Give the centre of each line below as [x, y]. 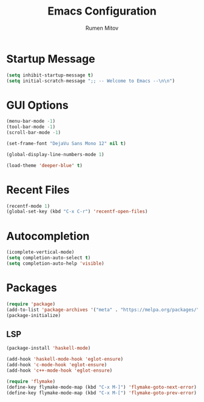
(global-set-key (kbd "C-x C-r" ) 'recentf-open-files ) [77, 212]
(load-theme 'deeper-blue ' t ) [45, 165]
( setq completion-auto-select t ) [49, 258]
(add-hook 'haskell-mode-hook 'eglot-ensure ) [65, 359]
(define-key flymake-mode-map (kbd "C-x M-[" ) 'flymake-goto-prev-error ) [102, 393]
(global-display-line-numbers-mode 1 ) [55, 154]
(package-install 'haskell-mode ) [49, 348]
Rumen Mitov [102, 28]
